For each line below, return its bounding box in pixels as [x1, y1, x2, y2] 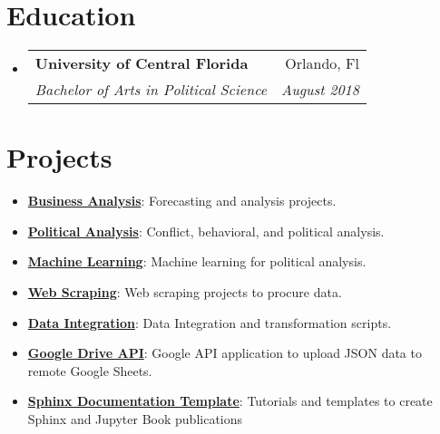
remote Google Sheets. [27, 361, 152, 380]
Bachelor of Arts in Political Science [34, 79, 268, 101]
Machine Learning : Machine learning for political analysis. [27, 252, 367, 271]
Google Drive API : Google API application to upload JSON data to [27, 343, 422, 362]
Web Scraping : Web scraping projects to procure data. [27, 283, 342, 302]
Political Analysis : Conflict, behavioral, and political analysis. [27, 221, 385, 240]
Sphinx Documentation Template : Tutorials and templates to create [27, 391, 433, 410]
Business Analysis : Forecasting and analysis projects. [27, 191, 337, 210]
